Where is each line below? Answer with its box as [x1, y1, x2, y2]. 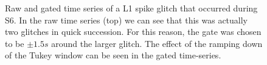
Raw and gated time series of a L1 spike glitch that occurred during [5, 2, 258, 14]
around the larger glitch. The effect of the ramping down [51, 37, 263, 49]
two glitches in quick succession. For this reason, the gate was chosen [5, 25, 262, 38]
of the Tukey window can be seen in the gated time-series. [5, 49, 221, 61]
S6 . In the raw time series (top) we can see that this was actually [5, 13, 248, 26]
